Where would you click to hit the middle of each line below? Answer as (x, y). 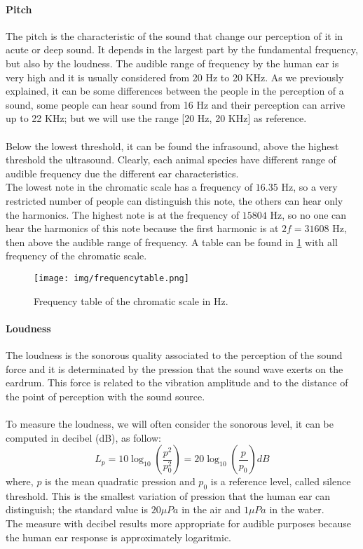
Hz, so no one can (308, 214)
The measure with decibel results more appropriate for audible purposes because (179, 523)
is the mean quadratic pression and (120, 481)
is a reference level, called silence (281, 481)
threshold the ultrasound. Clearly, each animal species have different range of (171, 160)
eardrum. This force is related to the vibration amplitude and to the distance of (177, 382)
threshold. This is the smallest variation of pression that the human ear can (168, 495)
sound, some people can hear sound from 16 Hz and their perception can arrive (176, 104)
